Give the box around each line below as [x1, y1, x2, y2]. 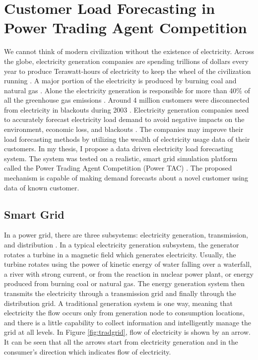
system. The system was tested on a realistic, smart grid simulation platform [4, 153, 238, 163]
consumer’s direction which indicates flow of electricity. [4, 346, 171, 357]
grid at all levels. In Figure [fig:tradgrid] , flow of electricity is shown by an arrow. [4, 327, 251, 337]
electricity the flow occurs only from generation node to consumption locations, [4, 307, 245, 318]
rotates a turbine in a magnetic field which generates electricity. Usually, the [4, 249, 236, 259]
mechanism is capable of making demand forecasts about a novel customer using [4, 173, 249, 183]
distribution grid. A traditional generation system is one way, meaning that [4, 298, 233, 308]
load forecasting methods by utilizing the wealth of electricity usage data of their [4, 133, 250, 144]
